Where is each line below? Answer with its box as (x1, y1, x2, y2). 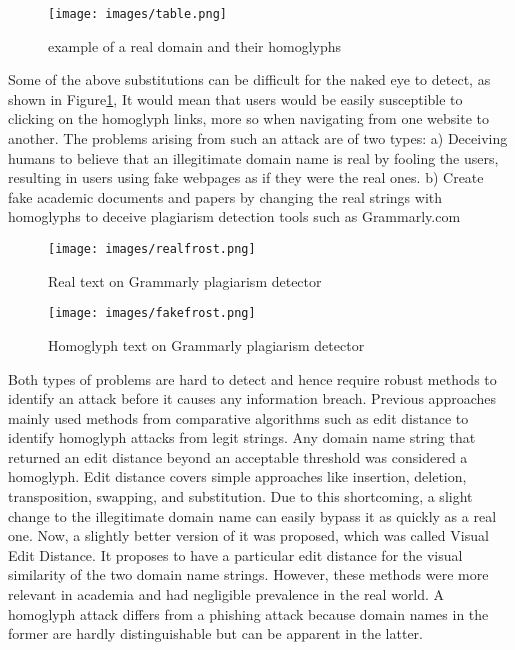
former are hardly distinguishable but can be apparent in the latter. (8, 623, 424, 644)
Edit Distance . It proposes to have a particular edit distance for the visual (8, 544, 463, 565)
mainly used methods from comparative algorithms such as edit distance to (8, 407, 469, 428)
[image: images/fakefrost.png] (48, 306, 256, 321)
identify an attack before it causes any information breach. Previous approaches (8, 388, 496, 409)
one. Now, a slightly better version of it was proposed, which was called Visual (8, 525, 489, 546)
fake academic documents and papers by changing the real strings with (8, 186, 443, 207)
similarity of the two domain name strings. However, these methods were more (8, 564, 489, 585)
